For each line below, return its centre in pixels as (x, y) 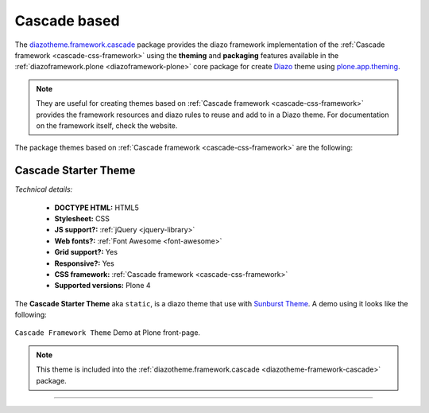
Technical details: (44, 189)
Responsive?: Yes (84, 263)
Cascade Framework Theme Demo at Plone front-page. (108, 333)
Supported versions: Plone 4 (102, 286)
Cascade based (67, 21)
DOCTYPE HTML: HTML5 (97, 208)
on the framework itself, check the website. (107, 125)
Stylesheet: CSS (82, 218)
